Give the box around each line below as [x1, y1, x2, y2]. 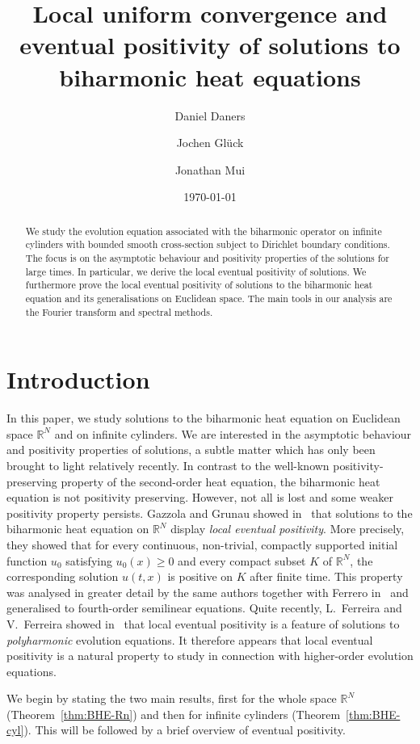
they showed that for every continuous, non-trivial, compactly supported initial [6, 536, 398, 553]
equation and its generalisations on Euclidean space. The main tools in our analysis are [25, 291, 393, 305]
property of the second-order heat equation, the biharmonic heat [61, 473, 380, 490]
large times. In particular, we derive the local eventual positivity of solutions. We [25, 264, 367, 278]
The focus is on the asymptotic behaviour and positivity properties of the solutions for [25, 250, 389, 264]
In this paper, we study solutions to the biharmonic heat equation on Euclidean [6, 410, 401, 427]
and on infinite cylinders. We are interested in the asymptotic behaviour [54, 425, 412, 442]
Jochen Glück [176, 134, 244, 151]
